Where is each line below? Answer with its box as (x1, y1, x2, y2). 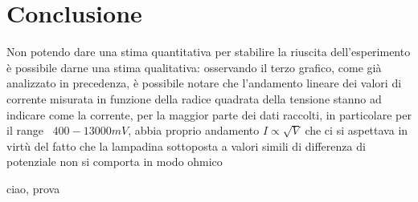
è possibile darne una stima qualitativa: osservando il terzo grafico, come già (6, 59, 382, 75)
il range (6, 122, 43, 139)
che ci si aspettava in (305, 122, 408, 139)
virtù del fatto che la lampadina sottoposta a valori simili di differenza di (6, 137, 366, 154)
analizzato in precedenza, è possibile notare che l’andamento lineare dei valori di (6, 75, 402, 91)
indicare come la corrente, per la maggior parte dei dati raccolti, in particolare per (6, 106, 412, 123)
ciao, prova (6, 180, 60, 196)
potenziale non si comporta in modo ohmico (6, 153, 223, 170)
